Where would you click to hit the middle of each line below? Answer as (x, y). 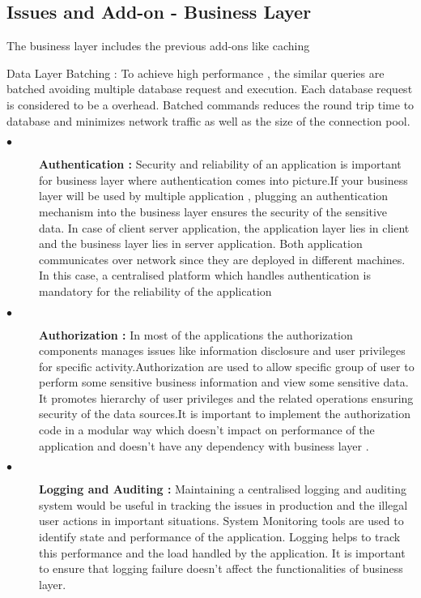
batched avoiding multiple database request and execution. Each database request (210, 89)
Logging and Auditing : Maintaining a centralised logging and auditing (223, 489)
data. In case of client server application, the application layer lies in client (224, 227)
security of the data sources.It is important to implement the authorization (225, 414)
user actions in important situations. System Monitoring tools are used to (221, 521)
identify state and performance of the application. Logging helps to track (220, 537)
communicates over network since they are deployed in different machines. (222, 259)
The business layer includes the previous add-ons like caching (158, 46)
